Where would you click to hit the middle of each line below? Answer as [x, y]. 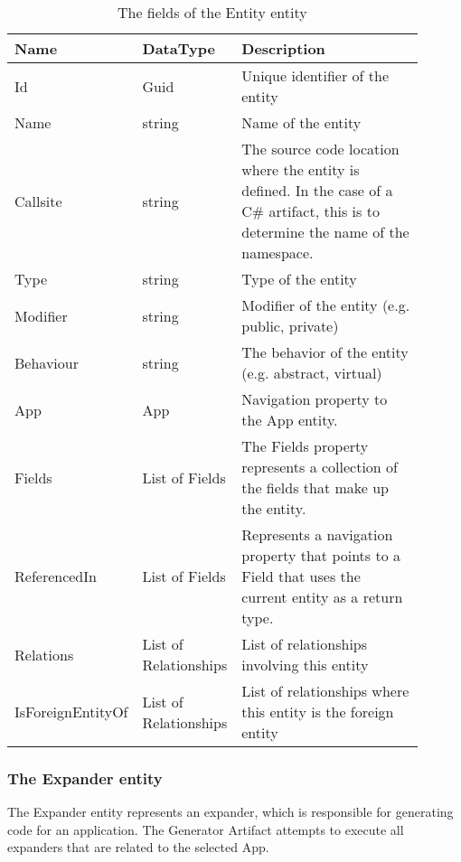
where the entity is [301, 169]
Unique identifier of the [315, 75]
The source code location [320, 149]
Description [283, 48]
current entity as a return [322, 597]
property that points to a [321, 555]
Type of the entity [299, 279]
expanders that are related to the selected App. [138, 847]
